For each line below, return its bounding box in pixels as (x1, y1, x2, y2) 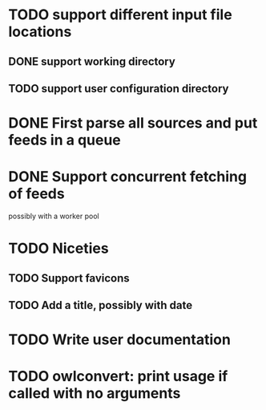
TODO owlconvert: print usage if (8, 367, 228, 386)
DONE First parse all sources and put (8, 114, 258, 132)
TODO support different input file (8, 6, 232, 24)
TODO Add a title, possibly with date (8, 298, 193, 312)
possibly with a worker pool (8, 211, 99, 221)
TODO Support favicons (8, 271, 130, 285)
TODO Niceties (8, 239, 110, 258)
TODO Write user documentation (8, 331, 231, 349)
